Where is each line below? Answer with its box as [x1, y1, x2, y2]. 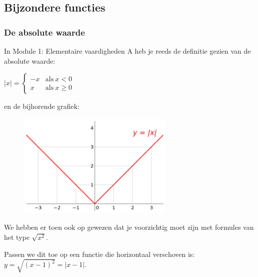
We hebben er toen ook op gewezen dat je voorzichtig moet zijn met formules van [4, 222, 254, 232]
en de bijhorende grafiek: [4, 101, 79, 111]
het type [4, 231, 29, 242]
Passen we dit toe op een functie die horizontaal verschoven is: [4, 248, 195, 259]
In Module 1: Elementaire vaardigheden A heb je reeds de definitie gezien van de [4, 46, 251, 56]
